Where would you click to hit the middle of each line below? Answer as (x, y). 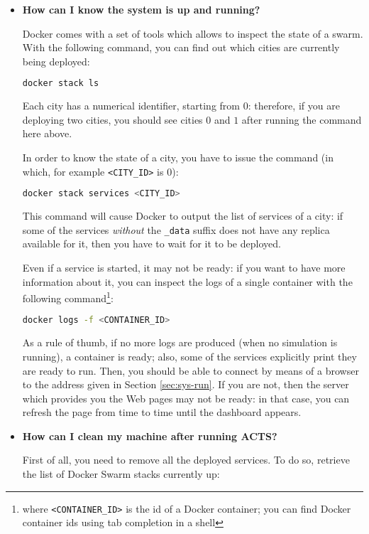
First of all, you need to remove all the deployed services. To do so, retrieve (186, 460)
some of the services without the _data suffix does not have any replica (176, 229)
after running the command (302, 119)
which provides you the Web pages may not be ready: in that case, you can (186, 398)
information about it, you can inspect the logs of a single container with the (187, 281)
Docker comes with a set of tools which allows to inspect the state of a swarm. (193, 33)
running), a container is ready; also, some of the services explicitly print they (189, 356)
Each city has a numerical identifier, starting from (131, 106)
